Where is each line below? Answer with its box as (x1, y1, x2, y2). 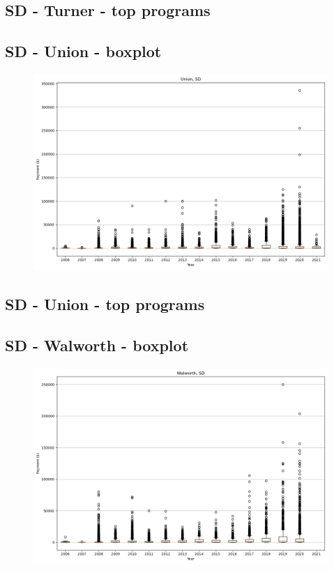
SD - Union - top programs (5, 293, 205, 315)
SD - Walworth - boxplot (5, 334, 189, 356)
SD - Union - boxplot (5, 40, 162, 62)
